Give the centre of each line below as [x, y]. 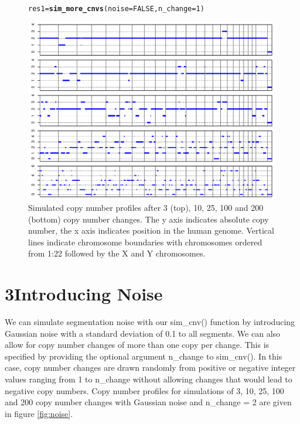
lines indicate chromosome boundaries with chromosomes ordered [145, 242]
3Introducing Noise [84, 294]
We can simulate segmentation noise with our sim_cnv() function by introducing [150, 322]
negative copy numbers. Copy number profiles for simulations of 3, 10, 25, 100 [144, 390]
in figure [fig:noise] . [39, 413]
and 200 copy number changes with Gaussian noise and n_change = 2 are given [148, 402]
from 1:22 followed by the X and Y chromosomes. [117, 253]
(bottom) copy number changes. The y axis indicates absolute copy [149, 219]
